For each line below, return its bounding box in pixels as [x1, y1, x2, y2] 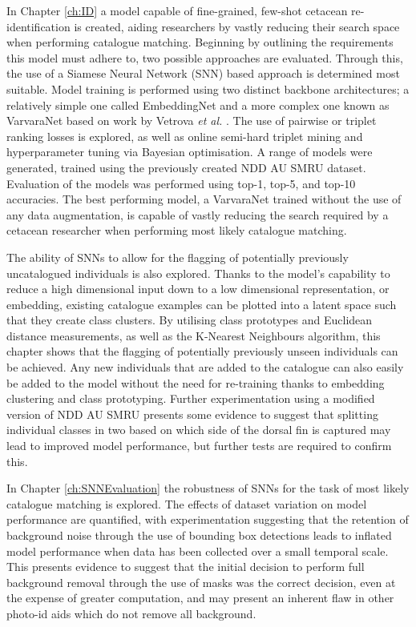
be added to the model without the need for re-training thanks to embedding [6, 374, 385, 391]
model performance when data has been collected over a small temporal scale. [6, 542, 389, 559]
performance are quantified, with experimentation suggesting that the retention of [6, 511, 409, 528]
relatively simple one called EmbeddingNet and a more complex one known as [6, 96, 390, 113]
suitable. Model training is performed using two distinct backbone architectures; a [6, 80, 410, 97]
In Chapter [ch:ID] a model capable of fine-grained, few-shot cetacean [6, 2, 348, 18]
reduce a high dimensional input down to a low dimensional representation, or [6, 280, 390, 297]
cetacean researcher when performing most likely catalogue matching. [6, 222, 347, 239]
